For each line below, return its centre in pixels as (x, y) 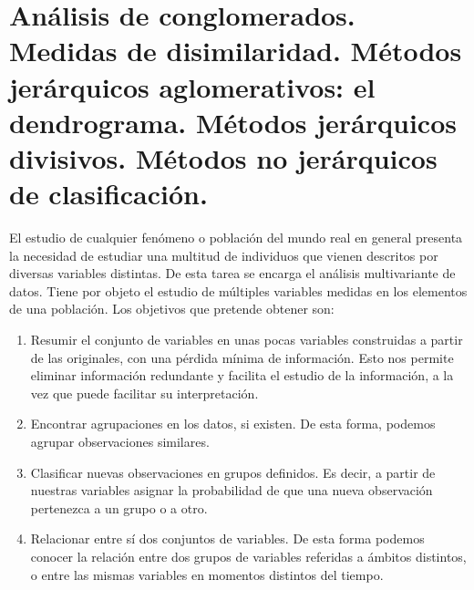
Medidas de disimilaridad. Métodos (236, 51)
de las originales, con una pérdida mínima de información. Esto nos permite (242, 357)
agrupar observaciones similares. (120, 441)
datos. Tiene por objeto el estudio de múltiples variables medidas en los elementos (238, 290)
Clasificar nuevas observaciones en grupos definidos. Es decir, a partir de (233, 472)
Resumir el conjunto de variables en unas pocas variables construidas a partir (247, 340)
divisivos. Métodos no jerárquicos (223, 157)
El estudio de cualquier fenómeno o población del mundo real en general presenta (236, 238)
